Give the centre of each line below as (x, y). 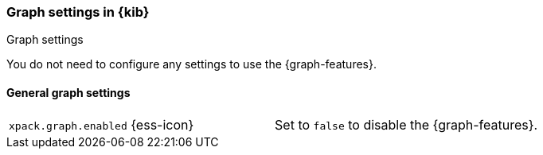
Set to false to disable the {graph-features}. (406, 124)
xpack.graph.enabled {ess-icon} (102, 124)
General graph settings (68, 92)
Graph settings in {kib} (78, 12)
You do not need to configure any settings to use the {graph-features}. (191, 64)
